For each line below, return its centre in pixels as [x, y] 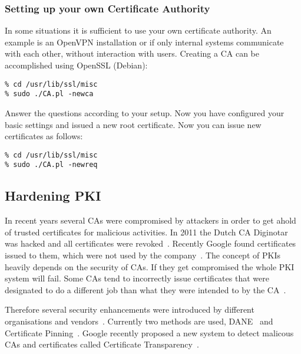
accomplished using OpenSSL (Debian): [76, 65]
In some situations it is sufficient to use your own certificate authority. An [138, 30]
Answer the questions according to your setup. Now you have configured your [145, 112]
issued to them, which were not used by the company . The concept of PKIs [143, 255]
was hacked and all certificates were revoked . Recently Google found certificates [150, 243]
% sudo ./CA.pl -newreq [51, 165]
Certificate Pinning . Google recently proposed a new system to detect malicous [149, 332]
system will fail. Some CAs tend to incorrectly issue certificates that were [137, 278]
